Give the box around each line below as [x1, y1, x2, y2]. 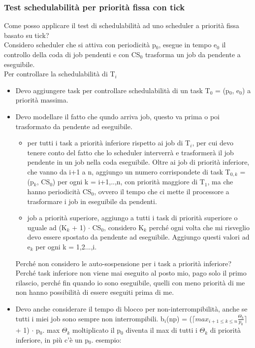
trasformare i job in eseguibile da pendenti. [27, 196, 157, 206]
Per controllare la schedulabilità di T [4, 69, 115, 79]
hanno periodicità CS [27, 186, 92, 196]
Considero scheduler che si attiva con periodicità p [4, 39, 156, 50]
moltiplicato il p [72, 325, 121, 335]
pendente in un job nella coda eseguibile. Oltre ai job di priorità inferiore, [27, 157, 250, 167]
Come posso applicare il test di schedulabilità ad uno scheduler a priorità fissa [4, 20, 239, 31]
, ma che [207, 176, 233, 187]
